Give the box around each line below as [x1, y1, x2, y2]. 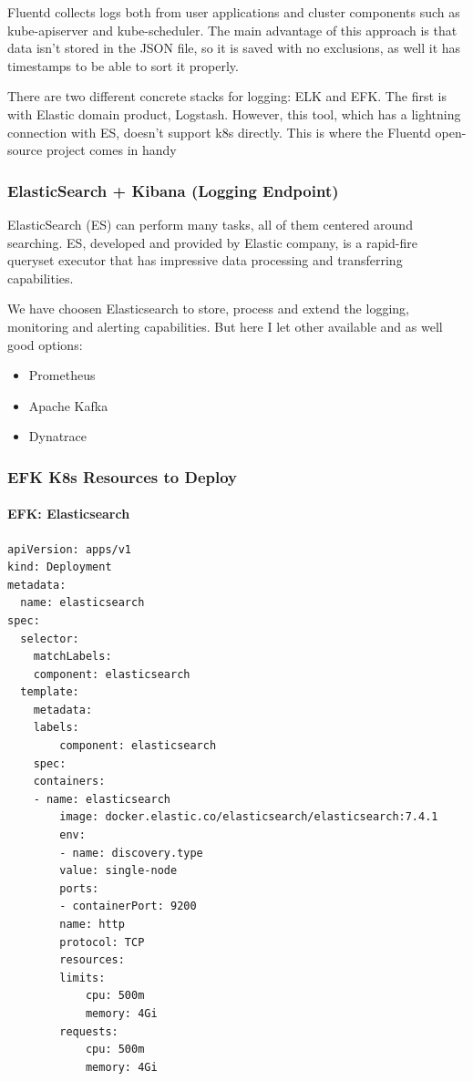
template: [20, 685, 79, 699]
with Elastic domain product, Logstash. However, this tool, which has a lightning [7, 104, 461, 123]
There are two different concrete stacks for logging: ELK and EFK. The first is [7, 87, 447, 106]
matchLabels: [33, 650, 112, 664]
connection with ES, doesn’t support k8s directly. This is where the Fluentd [7, 122, 431, 141]
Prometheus [28, 365, 96, 385]
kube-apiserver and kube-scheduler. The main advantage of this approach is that [7, 20, 458, 39]
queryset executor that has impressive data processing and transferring [7, 251, 403, 270]
